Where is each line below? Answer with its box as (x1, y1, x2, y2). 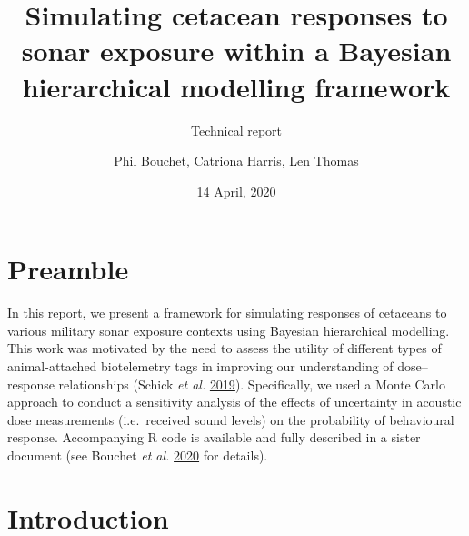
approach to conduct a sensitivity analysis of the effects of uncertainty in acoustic (7, 392, 462, 411)
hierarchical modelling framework (22, 67, 451, 105)
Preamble (7, 250, 129, 288)
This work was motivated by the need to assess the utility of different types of (7, 339, 442, 358)
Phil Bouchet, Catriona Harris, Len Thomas (114, 151, 359, 170)
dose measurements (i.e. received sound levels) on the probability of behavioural (7, 410, 454, 429)
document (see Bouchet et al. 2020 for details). (7, 445, 268, 464)
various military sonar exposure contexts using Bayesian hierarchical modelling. (7, 320, 450, 339)
